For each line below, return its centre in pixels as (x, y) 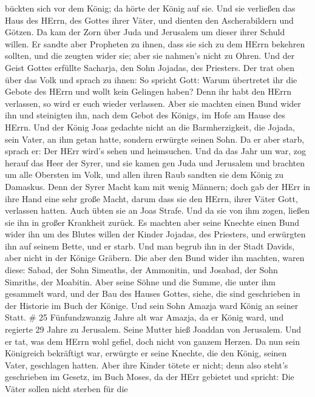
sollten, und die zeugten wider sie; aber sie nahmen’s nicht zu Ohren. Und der (150, 56)
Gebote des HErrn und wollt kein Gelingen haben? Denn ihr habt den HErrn (148, 91)
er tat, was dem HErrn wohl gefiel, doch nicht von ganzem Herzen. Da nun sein (152, 341)
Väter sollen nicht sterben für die (66, 389)
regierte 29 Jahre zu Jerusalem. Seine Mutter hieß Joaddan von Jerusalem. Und (153, 329)
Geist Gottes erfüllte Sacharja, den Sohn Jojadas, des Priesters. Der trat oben (150, 67)
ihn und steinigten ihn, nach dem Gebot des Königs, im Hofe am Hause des (145, 115)
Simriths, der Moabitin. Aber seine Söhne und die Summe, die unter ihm (141, 281)
